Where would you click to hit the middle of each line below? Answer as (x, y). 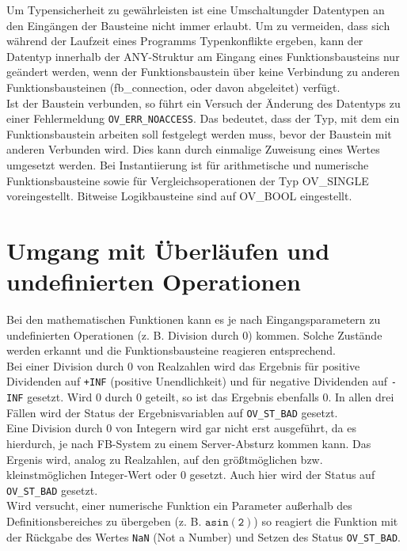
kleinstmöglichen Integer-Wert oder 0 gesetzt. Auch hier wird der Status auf (191, 475)
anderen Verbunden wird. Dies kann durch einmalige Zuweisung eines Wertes (193, 149)
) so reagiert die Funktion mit (326, 521)
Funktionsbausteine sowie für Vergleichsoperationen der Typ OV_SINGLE (188, 180)
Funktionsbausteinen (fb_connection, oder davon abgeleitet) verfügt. (173, 87)
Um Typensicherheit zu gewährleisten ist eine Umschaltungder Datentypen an (196, 9)
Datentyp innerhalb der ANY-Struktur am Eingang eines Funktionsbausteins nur (203, 56)
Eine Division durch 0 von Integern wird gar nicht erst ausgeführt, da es (181, 428)
